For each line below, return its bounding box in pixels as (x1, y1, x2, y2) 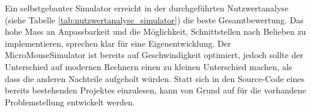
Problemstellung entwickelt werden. (5, 95, 135, 108)
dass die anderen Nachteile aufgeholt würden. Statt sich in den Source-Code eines (5, 72, 304, 84)
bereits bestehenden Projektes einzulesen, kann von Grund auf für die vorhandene (5, 84, 306, 96)
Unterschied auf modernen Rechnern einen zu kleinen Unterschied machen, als (5, 60, 292, 72)
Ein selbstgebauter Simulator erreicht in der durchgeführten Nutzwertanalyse (5, 2, 289, 14)
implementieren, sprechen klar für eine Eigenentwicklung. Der (5, 37, 231, 49)
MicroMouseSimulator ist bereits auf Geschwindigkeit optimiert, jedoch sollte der (5, 49, 303, 61)
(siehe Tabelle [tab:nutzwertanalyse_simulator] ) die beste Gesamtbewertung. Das (5, 13, 304, 26)
